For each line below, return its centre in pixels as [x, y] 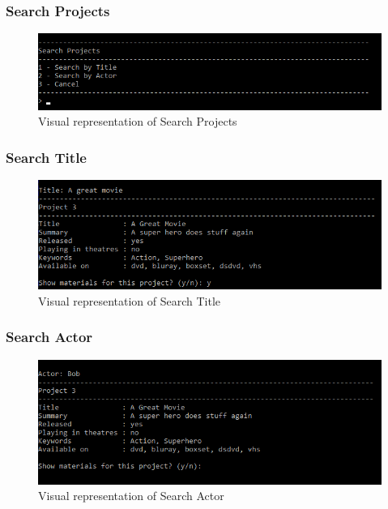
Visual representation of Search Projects [138, 121]
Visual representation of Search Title [130, 300]
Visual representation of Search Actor [131, 496]
